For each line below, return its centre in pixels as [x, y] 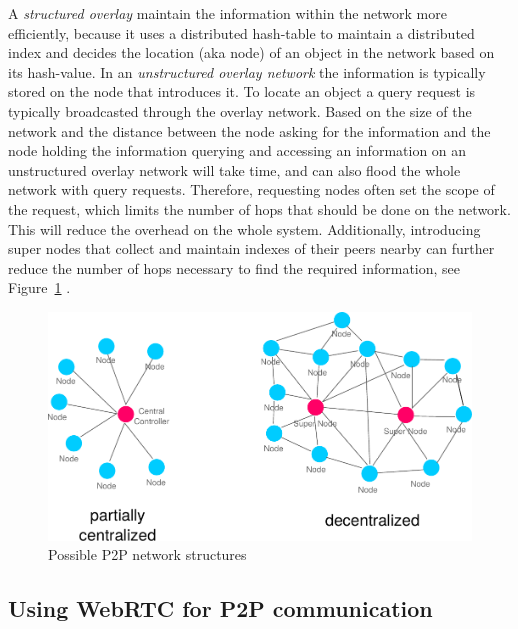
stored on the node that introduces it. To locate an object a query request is [242, 91]
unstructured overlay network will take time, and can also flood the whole [234, 169]
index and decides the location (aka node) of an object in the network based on [251, 52]
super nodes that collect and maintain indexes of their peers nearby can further [251, 248]
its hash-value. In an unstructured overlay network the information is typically [247, 71]
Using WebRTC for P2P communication [220, 608]
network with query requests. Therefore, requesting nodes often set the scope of [251, 189]
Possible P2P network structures [147, 554]
